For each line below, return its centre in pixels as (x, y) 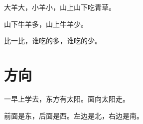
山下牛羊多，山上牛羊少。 (46, 24)
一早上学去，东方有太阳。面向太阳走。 (67, 98)
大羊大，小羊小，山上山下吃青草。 (60, 7)
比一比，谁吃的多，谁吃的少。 (53, 41)
